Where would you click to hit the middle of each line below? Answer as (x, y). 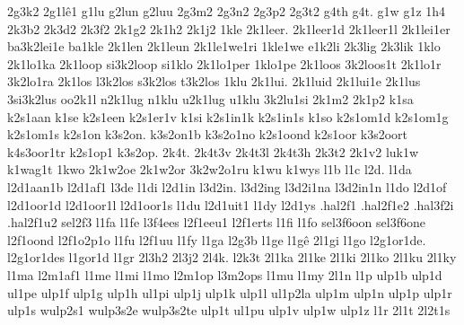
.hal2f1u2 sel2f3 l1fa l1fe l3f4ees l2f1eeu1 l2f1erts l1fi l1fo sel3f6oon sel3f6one (216, 222)
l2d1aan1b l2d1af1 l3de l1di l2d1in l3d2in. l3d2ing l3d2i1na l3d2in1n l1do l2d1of (227, 186)
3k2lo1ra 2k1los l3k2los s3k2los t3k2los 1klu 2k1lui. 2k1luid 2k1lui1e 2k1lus (214, 81)
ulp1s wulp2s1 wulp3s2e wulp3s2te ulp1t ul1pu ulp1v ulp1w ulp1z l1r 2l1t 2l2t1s (229, 310)
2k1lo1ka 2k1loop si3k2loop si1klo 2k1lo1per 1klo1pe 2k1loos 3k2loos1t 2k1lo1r (224, 63)
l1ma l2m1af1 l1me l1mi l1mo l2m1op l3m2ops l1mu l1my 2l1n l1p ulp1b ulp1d (225, 274)
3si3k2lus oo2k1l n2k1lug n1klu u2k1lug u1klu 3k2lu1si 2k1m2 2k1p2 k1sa (210, 98)
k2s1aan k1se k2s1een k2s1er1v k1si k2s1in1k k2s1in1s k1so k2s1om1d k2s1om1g (228, 116)
